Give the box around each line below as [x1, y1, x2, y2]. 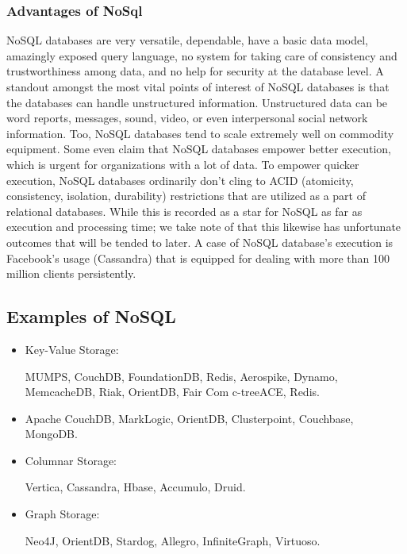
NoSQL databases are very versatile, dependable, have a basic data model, [6, 32, 368, 48]
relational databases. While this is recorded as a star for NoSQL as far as [6, 202, 363, 219]
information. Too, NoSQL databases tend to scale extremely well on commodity [6, 125, 394, 141]
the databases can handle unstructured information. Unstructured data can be [6, 94, 388, 110]
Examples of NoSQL [6, 304, 176, 329]
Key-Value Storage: [25, 340, 119, 357]
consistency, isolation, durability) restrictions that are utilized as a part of [6, 187, 366, 204]
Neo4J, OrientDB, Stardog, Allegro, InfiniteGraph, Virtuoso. [25, 532, 321, 548]
